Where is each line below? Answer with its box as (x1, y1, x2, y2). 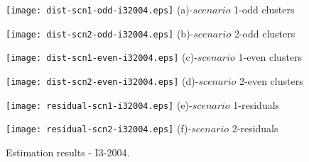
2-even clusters (239, 73, 303, 88)
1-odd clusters (234, 2, 295, 16)
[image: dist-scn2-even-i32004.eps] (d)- (6, 73, 199, 88)
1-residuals (233, 97, 280, 112)
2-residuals (232, 121, 278, 136)
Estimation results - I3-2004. (6, 144, 130, 159)
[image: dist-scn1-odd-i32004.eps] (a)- (6, 2, 193, 16)
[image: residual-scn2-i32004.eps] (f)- (6, 121, 192, 136)
